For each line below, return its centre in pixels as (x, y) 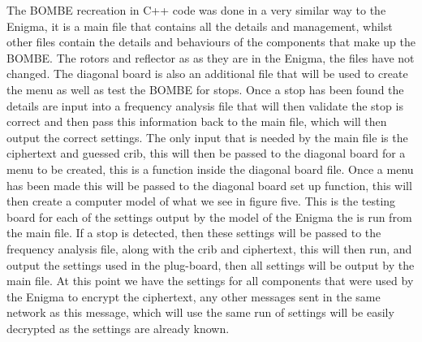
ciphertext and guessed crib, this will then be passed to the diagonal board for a (206, 153)
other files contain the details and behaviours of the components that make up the (211, 42)
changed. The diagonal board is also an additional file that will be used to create (207, 74)
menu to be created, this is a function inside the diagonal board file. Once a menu (210, 169)
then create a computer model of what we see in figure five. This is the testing (201, 201)
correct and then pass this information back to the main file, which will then (197, 121)
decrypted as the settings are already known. (118, 328)
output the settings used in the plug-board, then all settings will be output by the (211, 264)
